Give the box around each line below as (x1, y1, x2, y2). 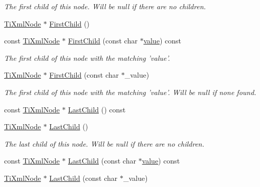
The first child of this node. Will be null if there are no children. (4, 1, 206, 11)
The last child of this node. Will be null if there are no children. (4, 138, 205, 149)
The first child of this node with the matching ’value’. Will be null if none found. (4, 86, 256, 97)
